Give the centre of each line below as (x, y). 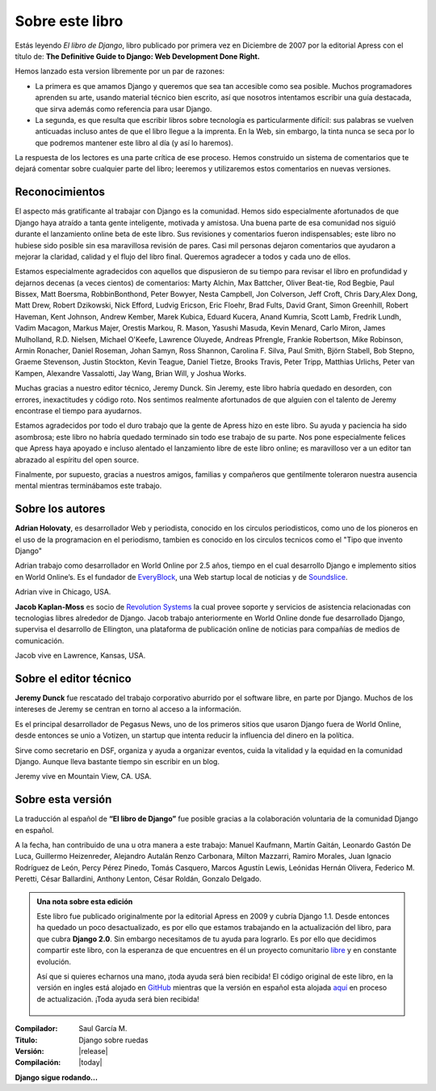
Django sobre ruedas (113, 1040)
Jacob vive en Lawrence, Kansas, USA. (80, 656)
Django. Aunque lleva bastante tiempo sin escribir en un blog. (117, 762)
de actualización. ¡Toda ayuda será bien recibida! (118, 999)
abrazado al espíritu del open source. (77, 459)
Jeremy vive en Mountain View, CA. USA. (84, 776)
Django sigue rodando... (57, 1077)
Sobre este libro (69, 21)
